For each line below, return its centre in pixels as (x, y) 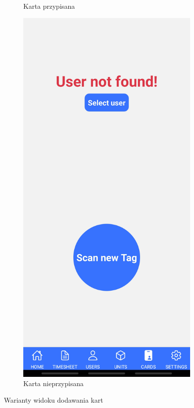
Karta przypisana (49, 6)
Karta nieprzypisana (54, 383)
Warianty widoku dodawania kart (54, 399)
